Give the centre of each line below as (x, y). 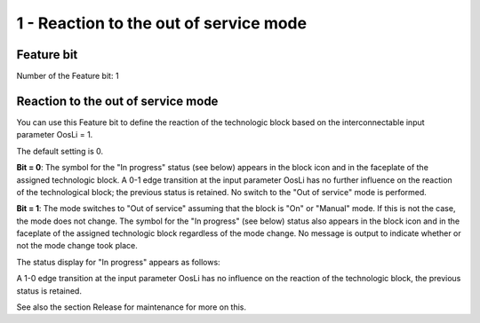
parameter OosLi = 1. (55, 135)
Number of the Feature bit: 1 (68, 76)
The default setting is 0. (60, 151)
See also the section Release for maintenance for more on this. (132, 307)
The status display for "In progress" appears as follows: (119, 262)
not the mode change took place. (77, 246)
